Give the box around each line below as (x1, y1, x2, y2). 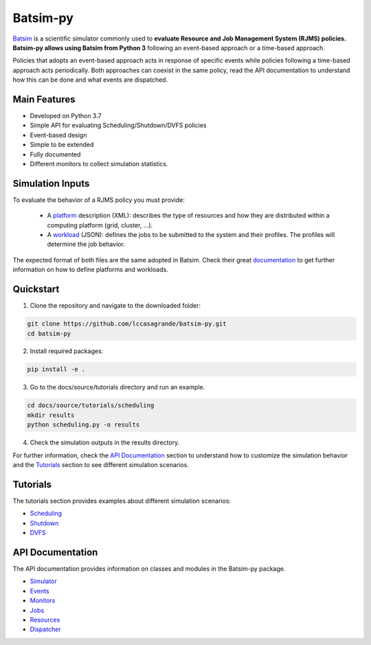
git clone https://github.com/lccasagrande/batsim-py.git (27, 320, 227, 328)
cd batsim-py (27, 330, 71, 337)
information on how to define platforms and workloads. (12, 265, 168, 274)
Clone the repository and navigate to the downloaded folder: (30, 302, 201, 310)
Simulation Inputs (12, 177, 90, 189)
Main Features (12, 93, 76, 105)
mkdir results (27, 411, 75, 419)
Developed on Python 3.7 (30, 112, 102, 120)
